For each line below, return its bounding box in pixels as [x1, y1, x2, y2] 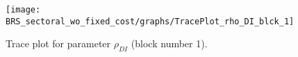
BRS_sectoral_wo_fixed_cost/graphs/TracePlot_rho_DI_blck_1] [6, 16, 295, 26]
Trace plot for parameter [6, 36, 111, 51]
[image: [6, 5, 41, 15]
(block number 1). [131, 36, 208, 51]
